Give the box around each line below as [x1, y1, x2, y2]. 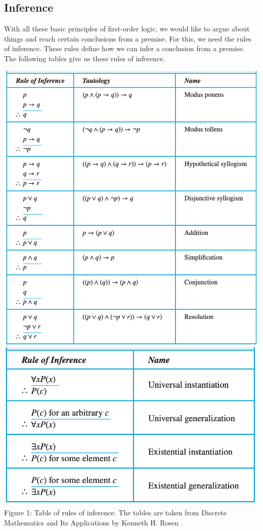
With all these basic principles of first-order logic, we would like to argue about [4, 23, 250, 34]
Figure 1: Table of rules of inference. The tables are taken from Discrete [4, 507, 227, 518]
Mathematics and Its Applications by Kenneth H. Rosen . [4, 517, 183, 527]
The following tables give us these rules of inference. [4, 53, 165, 63]
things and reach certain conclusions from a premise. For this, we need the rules [4, 33, 251, 44]
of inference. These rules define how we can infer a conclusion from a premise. [4, 43, 245, 54]
